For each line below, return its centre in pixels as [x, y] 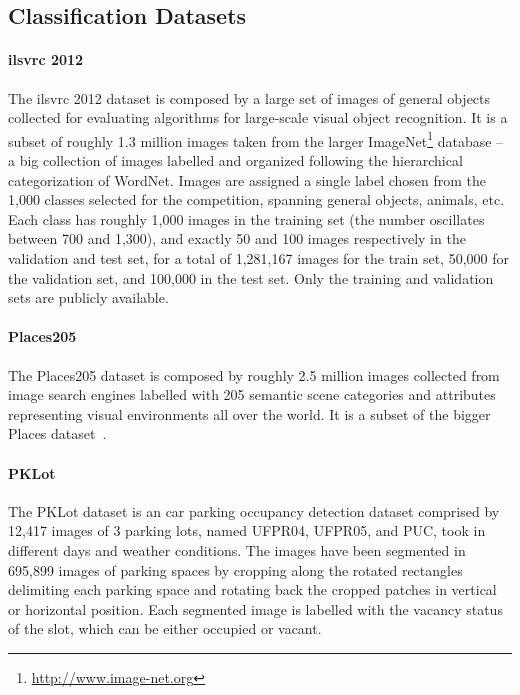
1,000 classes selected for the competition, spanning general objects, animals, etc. [256, 199]
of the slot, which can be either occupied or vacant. [165, 628]
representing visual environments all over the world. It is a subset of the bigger [249, 413]
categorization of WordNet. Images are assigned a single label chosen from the [247, 179]
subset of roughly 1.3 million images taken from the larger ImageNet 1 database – [256, 139]
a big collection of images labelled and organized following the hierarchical [235, 160]
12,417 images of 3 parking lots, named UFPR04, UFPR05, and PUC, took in [247, 530]
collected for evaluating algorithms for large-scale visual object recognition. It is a [258, 117]
